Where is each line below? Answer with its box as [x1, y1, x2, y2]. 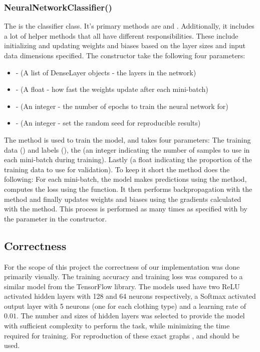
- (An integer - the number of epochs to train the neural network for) [16, 100, 228, 111]
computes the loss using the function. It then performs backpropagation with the [4, 183, 252, 194]
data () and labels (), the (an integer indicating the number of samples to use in [4, 144, 250, 155]
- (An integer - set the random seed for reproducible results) [16, 118, 201, 128]
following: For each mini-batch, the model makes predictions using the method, [4, 174, 247, 184]
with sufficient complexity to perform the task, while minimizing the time [4, 320, 230, 331]
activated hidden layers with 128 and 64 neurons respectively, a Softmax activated [4, 291, 256, 301]
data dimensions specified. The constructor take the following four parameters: [4, 50, 245, 60]
